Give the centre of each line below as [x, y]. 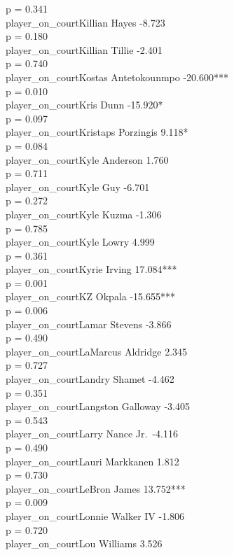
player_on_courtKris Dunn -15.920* [84, 105]
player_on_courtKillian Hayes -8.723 [85, 22]
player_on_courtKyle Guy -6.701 [78, 187]
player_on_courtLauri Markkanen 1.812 [92, 461]
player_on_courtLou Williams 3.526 [84, 543]
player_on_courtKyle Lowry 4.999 [80, 242]
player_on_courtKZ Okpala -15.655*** [90, 296]
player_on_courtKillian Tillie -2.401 [84, 49]
